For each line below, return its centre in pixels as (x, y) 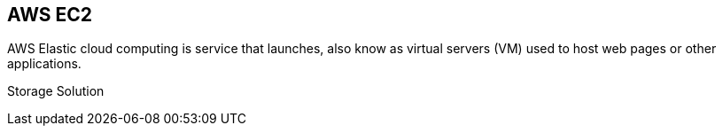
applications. (44, 64)
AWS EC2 (50, 15)
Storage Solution (56, 91)
